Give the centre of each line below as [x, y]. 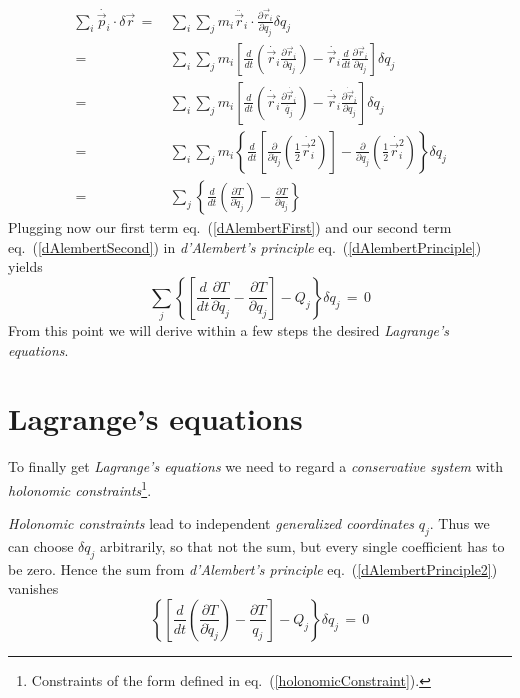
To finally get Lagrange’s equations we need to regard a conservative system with [255, 466]
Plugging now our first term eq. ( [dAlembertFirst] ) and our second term [230, 226]
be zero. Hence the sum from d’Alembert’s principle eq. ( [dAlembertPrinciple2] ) [253, 568]
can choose [41, 546]
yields [25, 266]
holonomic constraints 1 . [80, 488]
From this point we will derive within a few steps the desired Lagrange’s [229, 330]
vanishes [33, 588]
